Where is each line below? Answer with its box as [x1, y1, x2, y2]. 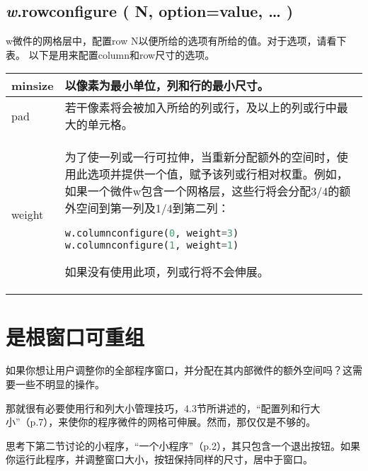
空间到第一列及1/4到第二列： [76, 200, 229, 217]
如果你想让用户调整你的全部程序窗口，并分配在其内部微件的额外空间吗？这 [6, 363, 352, 378]
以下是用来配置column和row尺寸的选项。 [28, 47, 215, 62]
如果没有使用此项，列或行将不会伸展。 [64, 263, 269, 280]
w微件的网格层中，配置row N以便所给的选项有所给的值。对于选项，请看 [6, 33, 337, 48]
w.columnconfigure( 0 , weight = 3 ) [64, 227, 239, 239]
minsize [11, 76, 54, 93]
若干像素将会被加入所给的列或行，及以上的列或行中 [64, 99, 337, 116]
